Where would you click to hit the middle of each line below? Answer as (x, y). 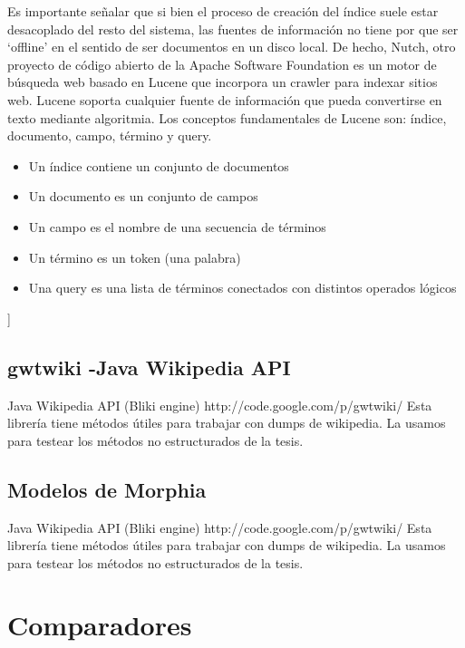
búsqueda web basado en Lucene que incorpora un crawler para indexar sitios (223, 82)
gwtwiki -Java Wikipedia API (149, 367)
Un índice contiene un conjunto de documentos (159, 165)
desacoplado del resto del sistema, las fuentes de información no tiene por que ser (233, 29)
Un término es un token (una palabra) (135, 257)
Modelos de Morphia (107, 489)
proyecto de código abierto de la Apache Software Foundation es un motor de (222, 64)
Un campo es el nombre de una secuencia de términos (177, 226)
